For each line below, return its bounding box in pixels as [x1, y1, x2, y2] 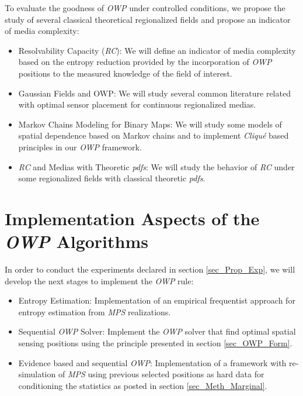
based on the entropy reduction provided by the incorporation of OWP [18, 56, 272, 68]
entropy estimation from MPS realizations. [18, 305, 171, 318]
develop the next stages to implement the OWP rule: [5, 274, 194, 287]
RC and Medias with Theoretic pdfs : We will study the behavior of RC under [18, 160, 295, 173]
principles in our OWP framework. [18, 140, 142, 153]
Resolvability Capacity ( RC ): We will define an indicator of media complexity [18, 44, 296, 56]
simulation [18, 368, 56, 380]
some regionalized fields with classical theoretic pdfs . [18, 172, 206, 184]
